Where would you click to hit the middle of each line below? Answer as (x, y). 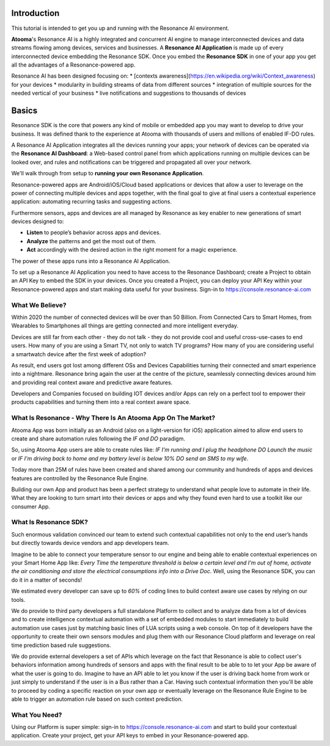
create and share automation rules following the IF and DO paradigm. (98, 438)
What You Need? (37, 715)
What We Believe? (39, 305)
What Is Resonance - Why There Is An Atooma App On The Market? (113, 418)
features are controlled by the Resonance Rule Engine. (80, 478)
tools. (18, 599)
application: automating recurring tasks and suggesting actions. (92, 202)
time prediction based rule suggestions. (61, 645)
